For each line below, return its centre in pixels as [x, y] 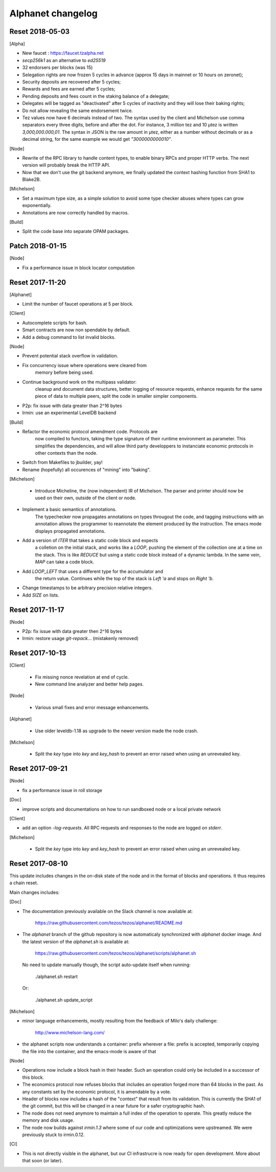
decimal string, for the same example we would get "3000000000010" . [97, 139]
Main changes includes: [34, 892]
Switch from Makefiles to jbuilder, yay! [63, 462]
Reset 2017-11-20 [38, 282]
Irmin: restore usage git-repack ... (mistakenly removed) [80, 638]
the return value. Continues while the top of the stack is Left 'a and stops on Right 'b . [124, 578]
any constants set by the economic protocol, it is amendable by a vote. [97, 1092]
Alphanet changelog [54, 13]
